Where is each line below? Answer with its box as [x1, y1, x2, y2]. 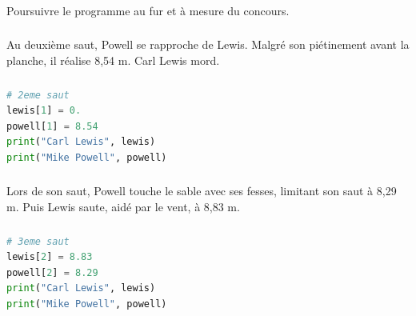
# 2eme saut [6, 89, 70, 101]
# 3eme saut [6, 235, 70, 247]
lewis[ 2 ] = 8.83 [6, 251, 93, 263]
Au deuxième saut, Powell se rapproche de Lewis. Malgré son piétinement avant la [6, 36, 410, 53]
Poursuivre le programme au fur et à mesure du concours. [6, 2, 290, 18]
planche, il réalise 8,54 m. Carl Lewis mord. [6, 52, 220, 69]
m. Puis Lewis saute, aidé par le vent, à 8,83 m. [6, 198, 240, 215]
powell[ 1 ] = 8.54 [6, 120, 98, 132]
